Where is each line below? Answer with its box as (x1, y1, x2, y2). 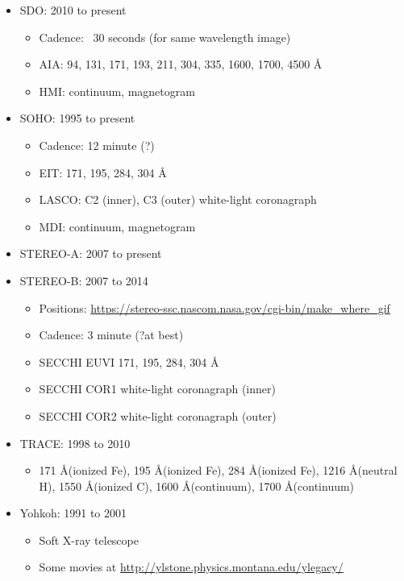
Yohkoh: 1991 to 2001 (19, 504, 127, 521)
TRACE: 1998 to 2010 (19, 434, 131, 451)
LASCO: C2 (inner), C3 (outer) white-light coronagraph (39, 191, 317, 208)
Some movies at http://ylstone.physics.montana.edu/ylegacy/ (39, 558, 344, 575)
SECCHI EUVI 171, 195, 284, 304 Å (39, 353, 219, 370)
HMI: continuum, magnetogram (39, 82, 195, 99)
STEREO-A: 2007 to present (19, 245, 162, 262)
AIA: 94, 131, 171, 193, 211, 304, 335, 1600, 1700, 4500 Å (39, 56, 323, 73)
